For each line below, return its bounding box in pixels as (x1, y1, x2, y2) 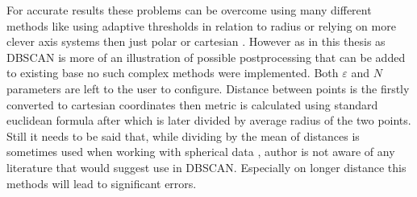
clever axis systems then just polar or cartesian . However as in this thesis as (6, 33, 386, 50)
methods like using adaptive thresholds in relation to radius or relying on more (6, 17, 396, 34)
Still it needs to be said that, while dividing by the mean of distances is (6, 127, 360, 144)
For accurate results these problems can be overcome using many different (6, 2, 372, 18)
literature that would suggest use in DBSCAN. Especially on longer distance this (6, 158, 407, 175)
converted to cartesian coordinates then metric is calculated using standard (6, 96, 378, 113)
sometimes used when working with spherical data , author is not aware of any (6, 143, 395, 160)
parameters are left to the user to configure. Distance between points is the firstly (6, 80, 410, 96)
